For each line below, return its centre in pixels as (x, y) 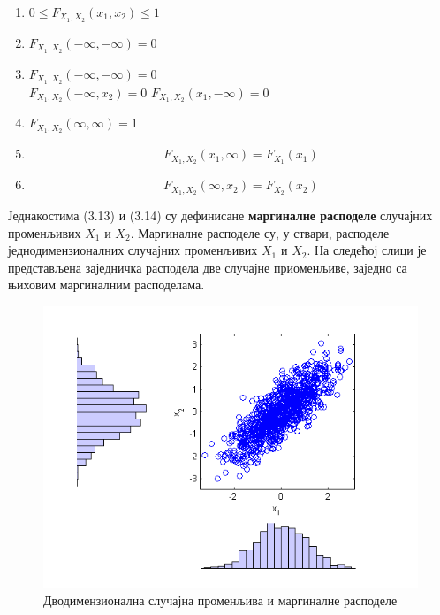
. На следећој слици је (367, 250)
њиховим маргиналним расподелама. (106, 284)
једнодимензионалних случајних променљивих (133, 250)
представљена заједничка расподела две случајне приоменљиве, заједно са (208, 267)
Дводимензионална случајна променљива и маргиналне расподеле (220, 600)
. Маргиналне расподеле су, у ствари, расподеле (260, 232)
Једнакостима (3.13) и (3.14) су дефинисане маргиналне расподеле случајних (220, 215)
